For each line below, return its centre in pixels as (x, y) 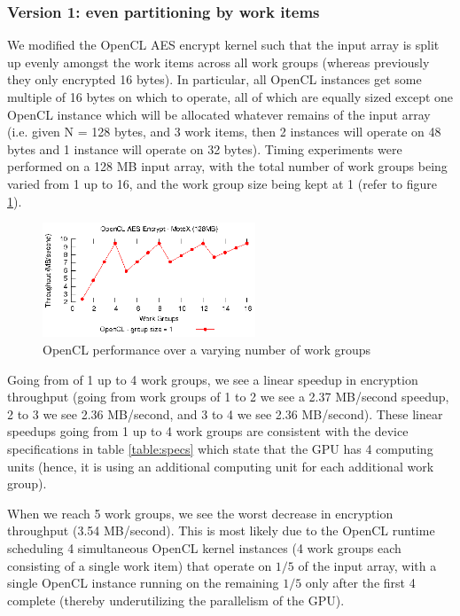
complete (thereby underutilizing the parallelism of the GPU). (176, 600)
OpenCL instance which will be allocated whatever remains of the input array (219, 114)
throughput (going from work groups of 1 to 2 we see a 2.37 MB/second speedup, (228, 397)
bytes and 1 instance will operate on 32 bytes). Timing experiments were (205, 148)
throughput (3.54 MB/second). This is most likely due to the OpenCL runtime (221, 530)
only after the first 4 (360, 583)
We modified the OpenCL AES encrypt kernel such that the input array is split (223, 45)
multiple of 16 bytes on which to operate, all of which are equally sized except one (230, 97)
